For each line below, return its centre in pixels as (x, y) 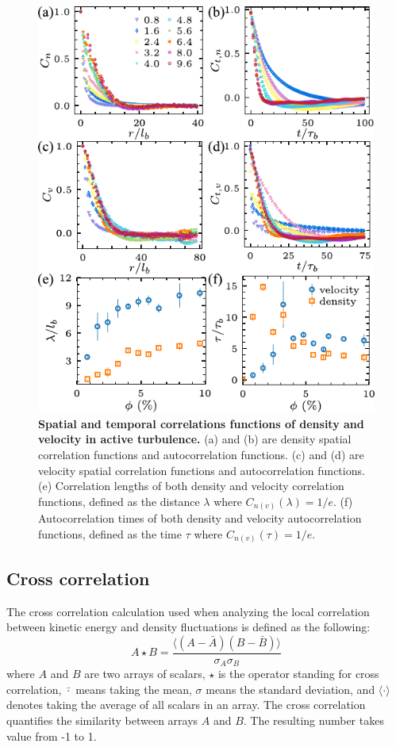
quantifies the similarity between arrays (102, 720)
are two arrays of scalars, (145, 674)
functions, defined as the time (110, 533)
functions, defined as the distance (119, 501)
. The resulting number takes (313, 720)
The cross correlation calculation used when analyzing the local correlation (188, 611)
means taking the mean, (134, 689)
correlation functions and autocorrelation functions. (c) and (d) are (201, 454)
